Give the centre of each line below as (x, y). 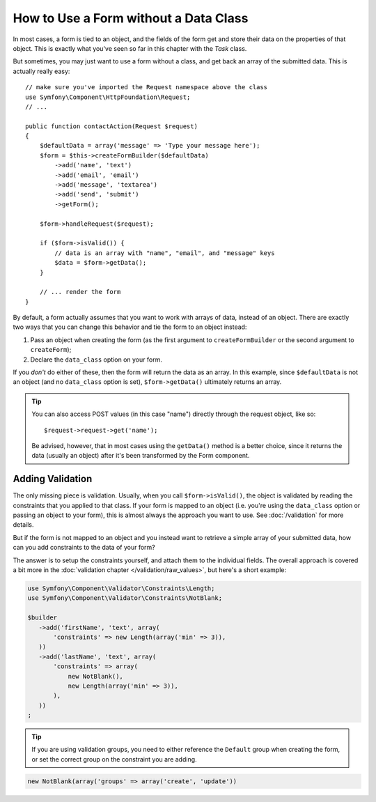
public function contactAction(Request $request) (112, 126)
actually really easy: (41, 71)
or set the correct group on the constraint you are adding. (115, 759)
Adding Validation (53, 479)
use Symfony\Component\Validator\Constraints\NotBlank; (125, 598)
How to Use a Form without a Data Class (131, 18)
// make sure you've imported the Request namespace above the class (147, 87)
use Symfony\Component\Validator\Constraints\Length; (121, 588)
